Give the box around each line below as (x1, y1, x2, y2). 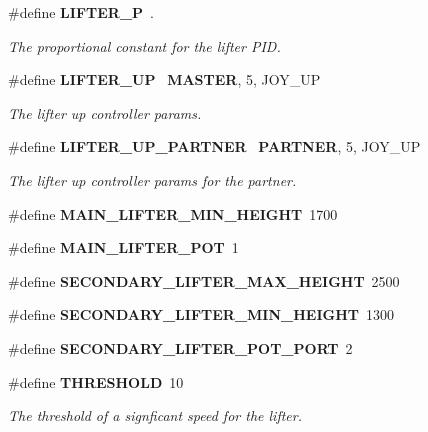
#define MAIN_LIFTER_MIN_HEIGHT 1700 (8, 203, 338, 224)
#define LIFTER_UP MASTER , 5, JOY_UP (8, 69, 321, 90)
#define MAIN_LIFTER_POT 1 (8, 237, 239, 258)
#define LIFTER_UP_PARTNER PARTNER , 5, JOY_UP (8, 136, 421, 157)
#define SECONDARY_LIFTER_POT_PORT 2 (8, 337, 353, 358)
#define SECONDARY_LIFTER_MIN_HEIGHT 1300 (8, 304, 394, 325)
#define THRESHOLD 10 (8, 371, 184, 392)
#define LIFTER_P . (8, 2, 154, 22)
